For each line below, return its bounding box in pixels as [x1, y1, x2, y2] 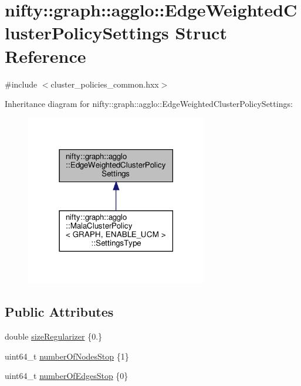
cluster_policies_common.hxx [50, 78, 159, 90]
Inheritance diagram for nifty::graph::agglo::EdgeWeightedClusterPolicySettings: [5, 98, 293, 110]
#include [5, 78, 38, 90]
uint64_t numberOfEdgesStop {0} [5, 370, 128, 382]
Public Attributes [5, 303, 114, 321]
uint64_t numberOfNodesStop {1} [5, 350, 129, 362]
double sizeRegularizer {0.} [5, 330, 103, 342]
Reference [5, 43, 86, 68]
